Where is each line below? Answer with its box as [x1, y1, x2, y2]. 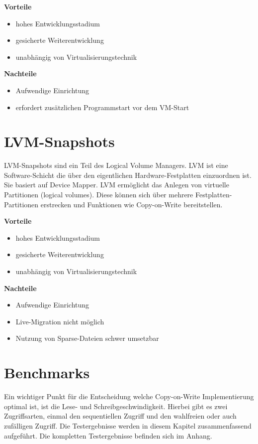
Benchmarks [4, 362, 90, 383]
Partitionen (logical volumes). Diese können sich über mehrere [4, 189, 193, 200]
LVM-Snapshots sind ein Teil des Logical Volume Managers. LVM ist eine [4, 160, 228, 170]
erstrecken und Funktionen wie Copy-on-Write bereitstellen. [40, 199, 223, 209]
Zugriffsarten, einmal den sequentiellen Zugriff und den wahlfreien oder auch [4, 411, 237, 421]
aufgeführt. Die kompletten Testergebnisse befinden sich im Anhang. [4, 430, 212, 441]
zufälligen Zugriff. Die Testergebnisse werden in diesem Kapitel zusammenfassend [4, 420, 252, 431]
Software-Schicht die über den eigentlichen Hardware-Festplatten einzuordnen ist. [4, 169, 252, 180]
